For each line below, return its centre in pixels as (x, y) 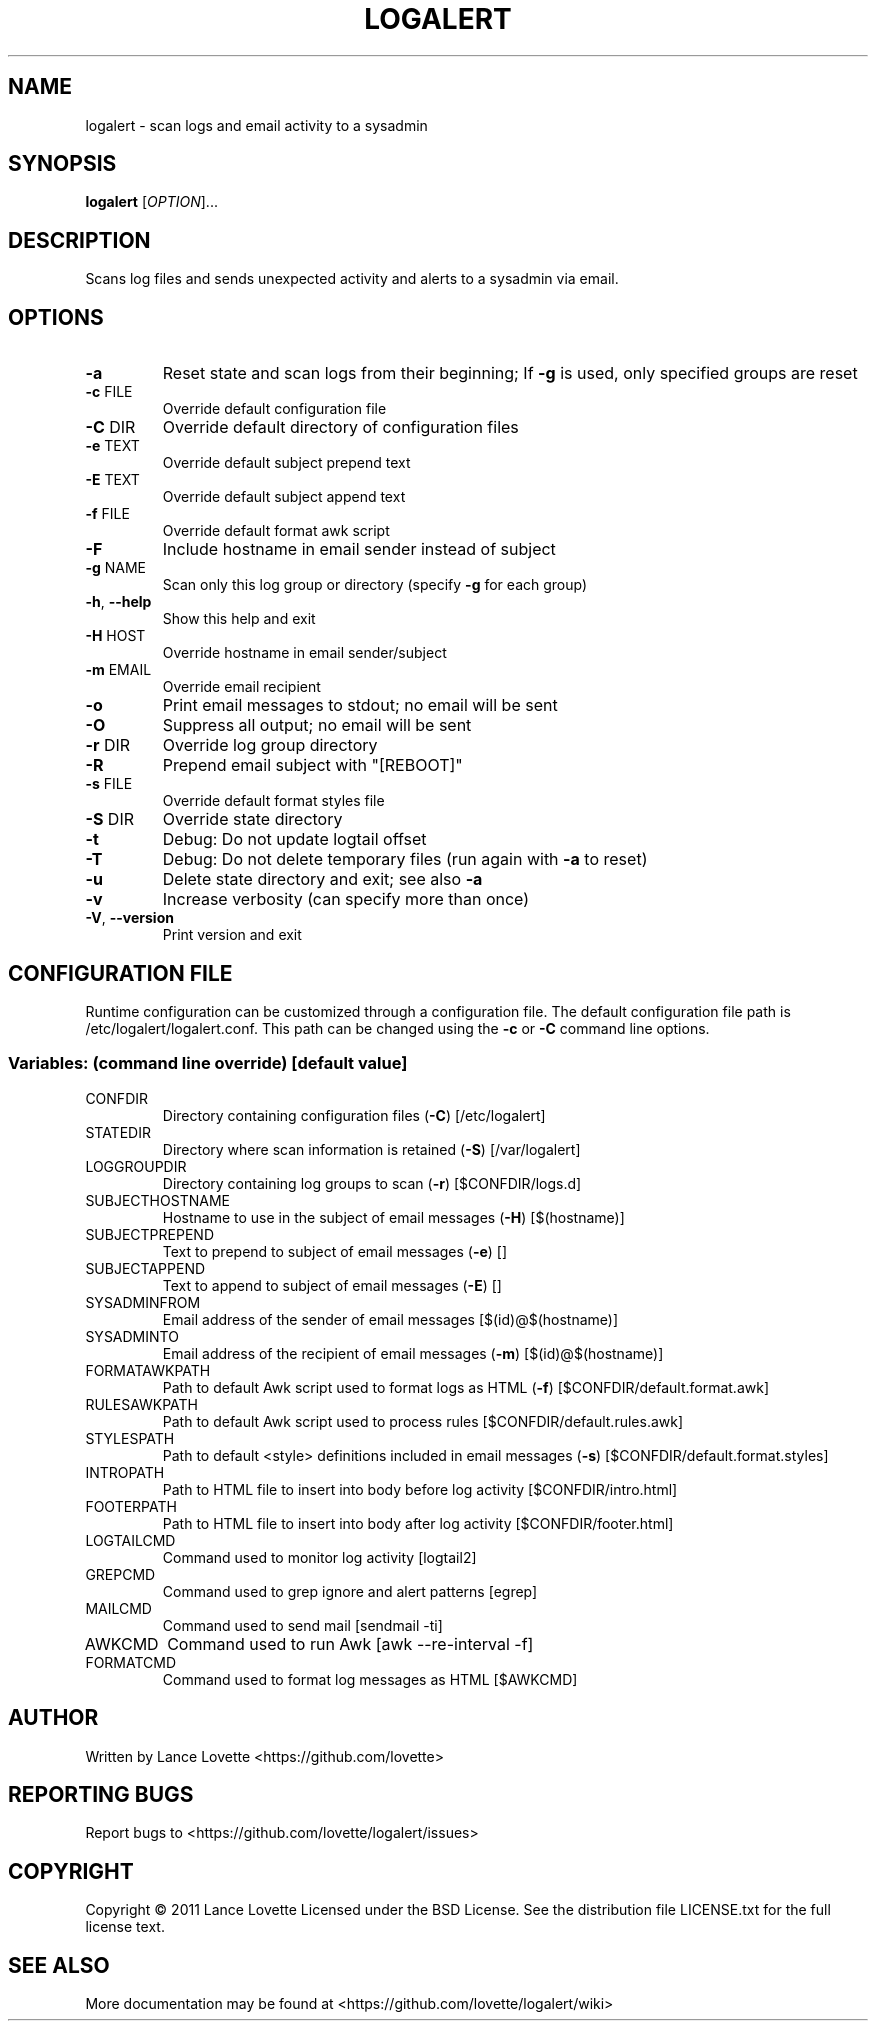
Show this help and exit (239, 619)
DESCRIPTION (79, 240)
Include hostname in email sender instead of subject (359, 549)
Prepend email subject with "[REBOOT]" (312, 765)
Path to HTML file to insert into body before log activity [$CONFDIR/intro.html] (420, 1489)
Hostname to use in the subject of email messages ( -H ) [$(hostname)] (393, 1217)
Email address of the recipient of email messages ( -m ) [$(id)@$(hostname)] (413, 1353)
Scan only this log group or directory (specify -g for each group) (375, 585)
